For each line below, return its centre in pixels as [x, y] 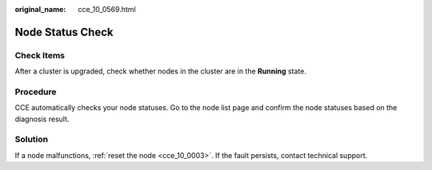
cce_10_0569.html [107, 9]
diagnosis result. [42, 119]
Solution [32, 140]
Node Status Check [64, 32]
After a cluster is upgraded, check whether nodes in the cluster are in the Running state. [161, 71]
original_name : [40, 9]
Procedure [36, 92]
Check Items [40, 55]
